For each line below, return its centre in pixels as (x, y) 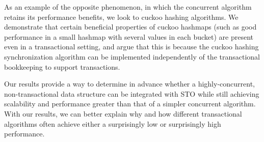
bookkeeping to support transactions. (62, 66)
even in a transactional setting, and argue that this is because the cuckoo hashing (131, 47)
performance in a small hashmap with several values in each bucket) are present (129, 36)
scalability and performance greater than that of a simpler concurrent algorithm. (130, 104)
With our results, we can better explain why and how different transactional (123, 113)
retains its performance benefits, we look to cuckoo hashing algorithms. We (121, 17)
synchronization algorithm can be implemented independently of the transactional (132, 56)
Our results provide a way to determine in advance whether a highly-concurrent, (129, 84)
